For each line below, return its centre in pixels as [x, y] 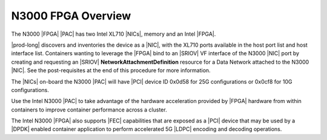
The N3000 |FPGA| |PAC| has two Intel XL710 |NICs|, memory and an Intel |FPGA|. [114, 34]
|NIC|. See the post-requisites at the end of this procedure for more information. [111, 70]
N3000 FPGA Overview [71, 16]
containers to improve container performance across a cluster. [89, 110]
